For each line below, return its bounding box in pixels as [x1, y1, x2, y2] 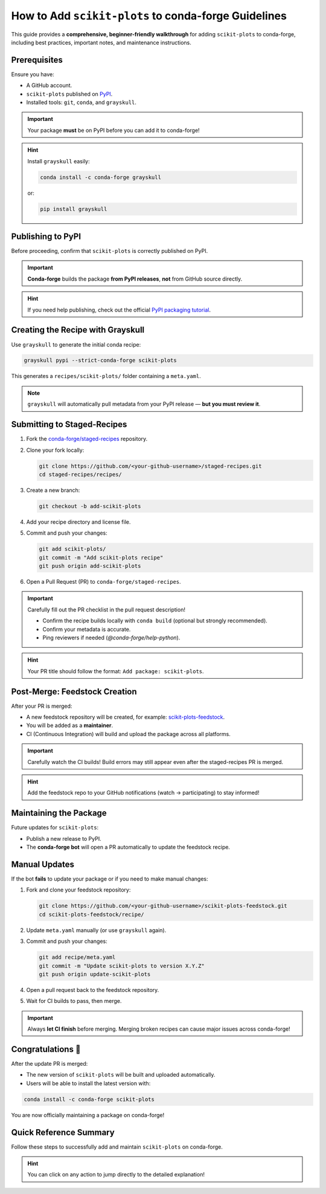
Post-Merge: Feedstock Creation [11, 687, 137, 697]
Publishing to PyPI [11, 231, 81, 241]
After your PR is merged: [11, 702, 72, 710]
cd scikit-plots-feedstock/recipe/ [39, 911, 144, 918]
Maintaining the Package [11, 808, 107, 818]
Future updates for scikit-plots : [11, 824, 99, 831]
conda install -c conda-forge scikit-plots [24, 1095, 155, 1103]
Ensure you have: [11, 70, 54, 78]
